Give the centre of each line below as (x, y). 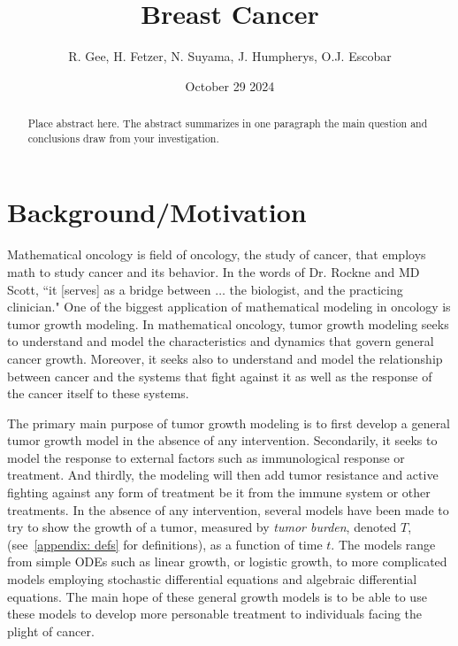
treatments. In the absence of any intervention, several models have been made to (228, 509)
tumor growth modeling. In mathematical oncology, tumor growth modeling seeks (228, 323)
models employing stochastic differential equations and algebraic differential (212, 579)
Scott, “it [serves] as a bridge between (109, 289)
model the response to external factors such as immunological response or (206, 457)
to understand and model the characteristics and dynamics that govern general (221, 341)
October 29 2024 (230, 85)
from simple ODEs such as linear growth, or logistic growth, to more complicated (227, 561)
